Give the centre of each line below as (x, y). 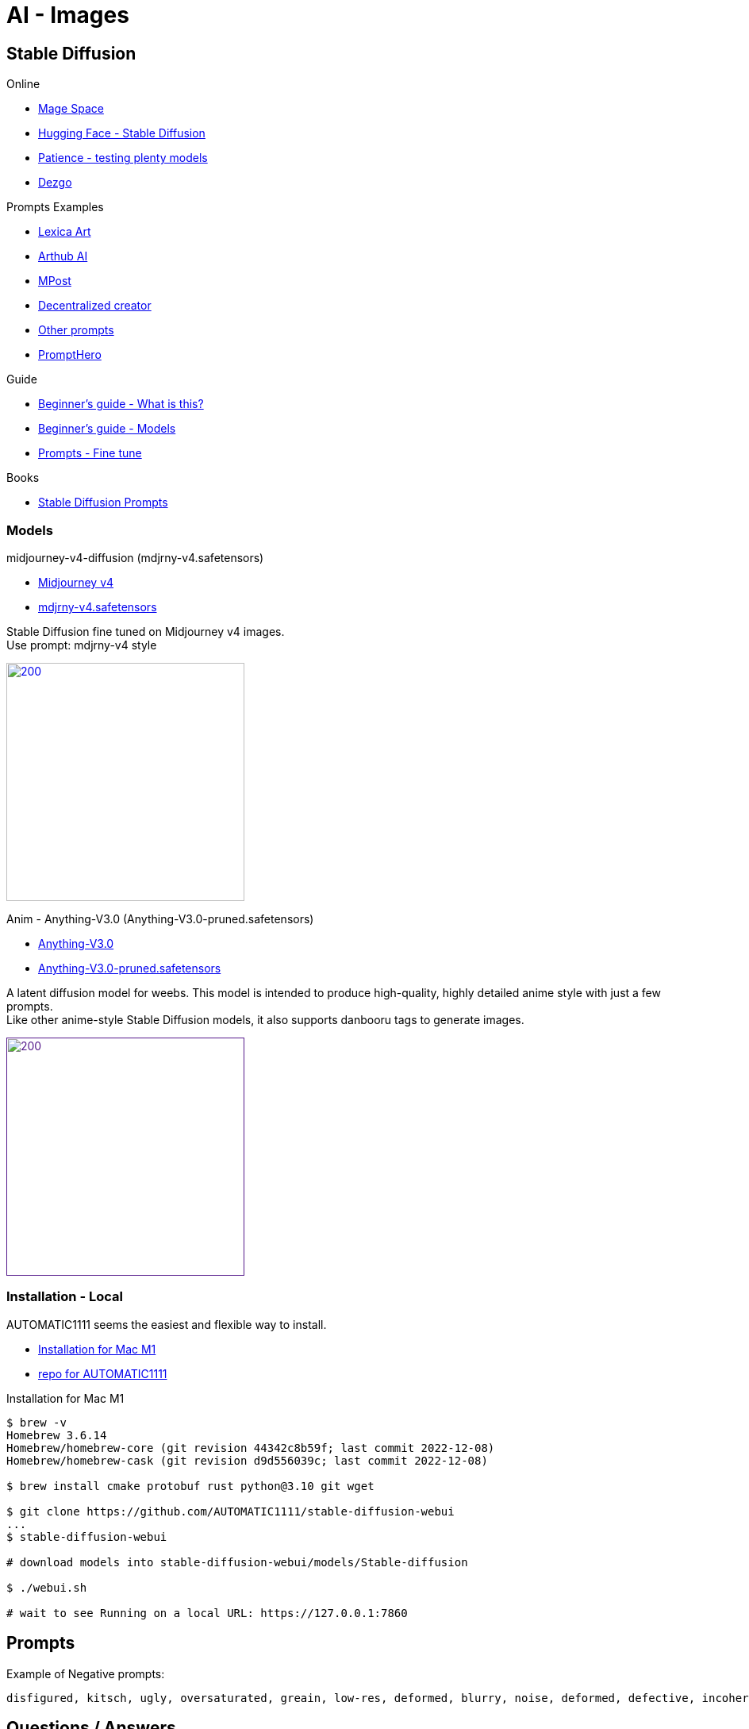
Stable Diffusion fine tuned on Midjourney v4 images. (146, 631)
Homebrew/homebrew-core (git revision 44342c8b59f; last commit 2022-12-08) (251, 1448)
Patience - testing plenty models (123, 158)
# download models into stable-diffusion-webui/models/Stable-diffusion (237, 1562)
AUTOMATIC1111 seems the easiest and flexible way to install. (167, 1324)
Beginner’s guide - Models (107, 429)
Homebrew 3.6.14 (57, 1435)
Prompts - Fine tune (90, 453)
